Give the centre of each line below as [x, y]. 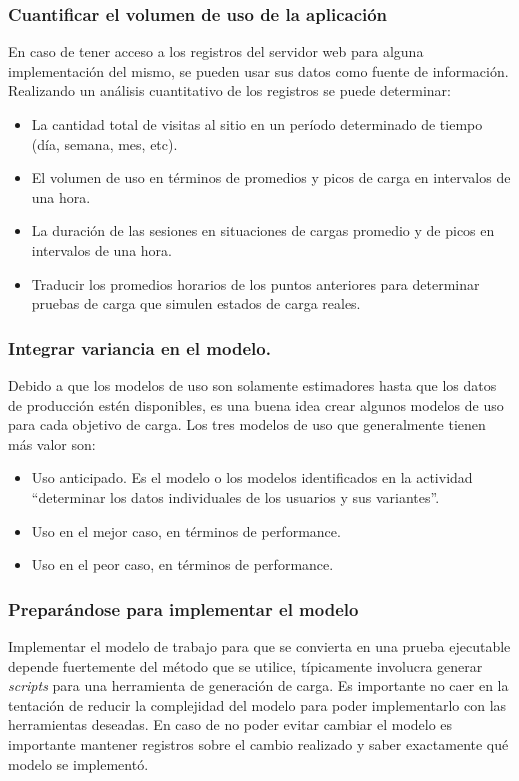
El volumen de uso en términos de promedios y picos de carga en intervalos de [271, 177]
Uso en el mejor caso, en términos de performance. [186, 530]
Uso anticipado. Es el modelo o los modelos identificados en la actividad [252, 477]
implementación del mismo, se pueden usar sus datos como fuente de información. [258, 70]
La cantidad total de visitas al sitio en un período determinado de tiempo [257, 124]
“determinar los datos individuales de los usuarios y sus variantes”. [235, 496]
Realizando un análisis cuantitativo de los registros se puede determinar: [229, 90]
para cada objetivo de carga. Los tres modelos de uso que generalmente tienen [247, 424]
